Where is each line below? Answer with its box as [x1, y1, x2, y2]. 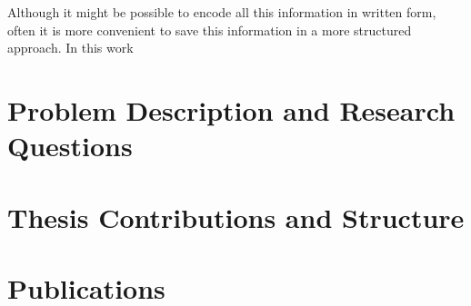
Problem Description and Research [7, 91, 456, 128]
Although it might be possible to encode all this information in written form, [7, 3, 436, 21]
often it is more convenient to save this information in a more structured [7, 20, 412, 39]
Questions [7, 127, 133, 164]
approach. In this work [7, 38, 134, 57]
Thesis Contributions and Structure [7, 198, 465, 235]
